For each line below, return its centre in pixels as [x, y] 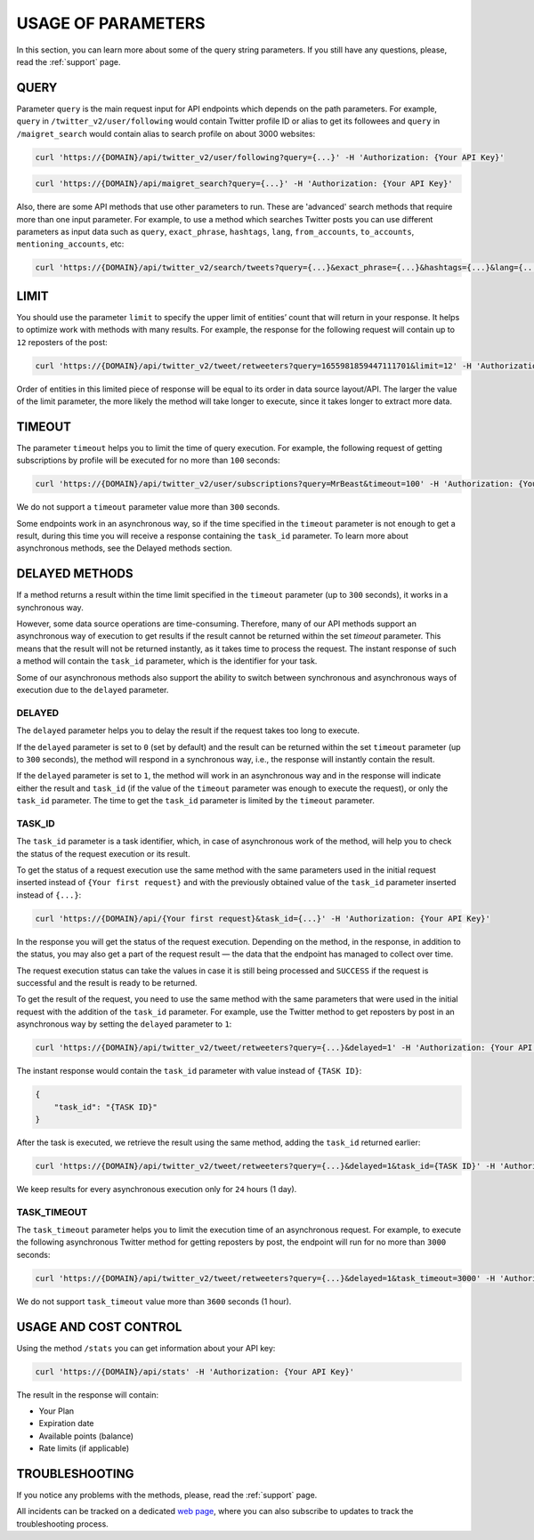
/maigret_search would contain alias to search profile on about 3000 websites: [166, 133]
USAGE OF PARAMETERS [111, 23]
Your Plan [57, 1411]
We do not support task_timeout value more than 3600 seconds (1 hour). [154, 1301]
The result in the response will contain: [88, 1395]
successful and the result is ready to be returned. [107, 982]
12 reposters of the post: [62, 342]
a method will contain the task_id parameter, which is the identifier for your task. [167, 661]
